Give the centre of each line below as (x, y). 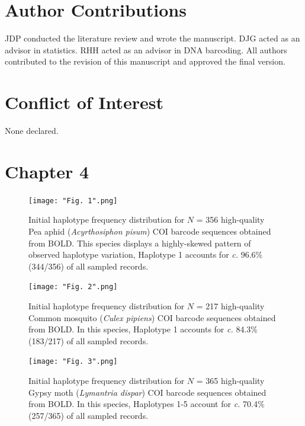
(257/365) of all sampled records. (89, 415)
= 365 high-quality (230, 381)
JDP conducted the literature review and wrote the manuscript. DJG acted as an (152, 38)
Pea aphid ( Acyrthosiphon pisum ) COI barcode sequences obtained (150, 231)
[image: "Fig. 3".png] (73, 362)
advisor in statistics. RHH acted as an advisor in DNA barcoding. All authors (146, 49)
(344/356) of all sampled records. (89, 266)
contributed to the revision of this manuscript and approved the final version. (145, 61)
